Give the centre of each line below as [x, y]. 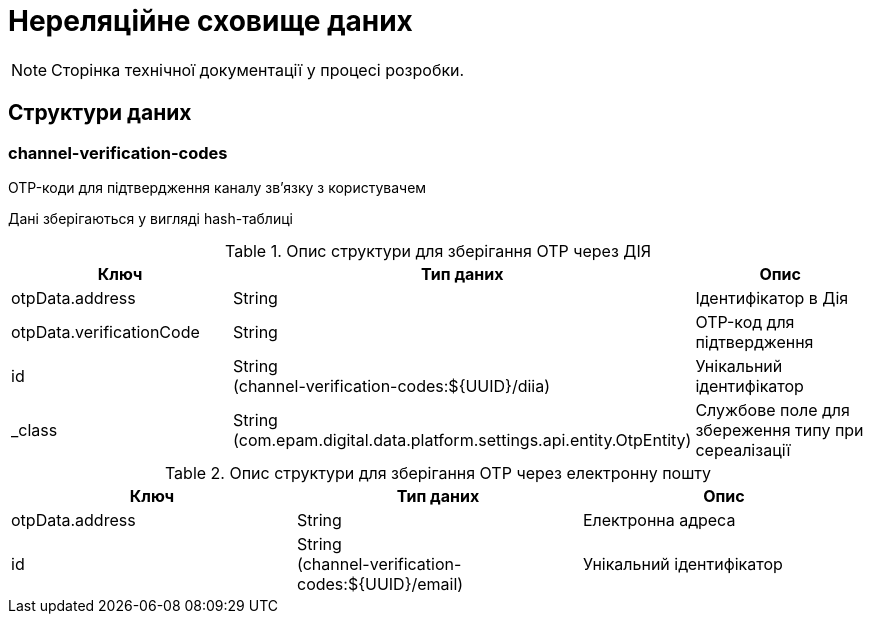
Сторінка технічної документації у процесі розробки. [258, 69]
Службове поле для [772, 409]
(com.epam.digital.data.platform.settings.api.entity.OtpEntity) [462, 439]
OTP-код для [745, 321]
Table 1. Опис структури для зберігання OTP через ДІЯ [438, 250]
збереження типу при [779, 429]
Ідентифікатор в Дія [772, 297]
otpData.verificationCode [105, 331]
